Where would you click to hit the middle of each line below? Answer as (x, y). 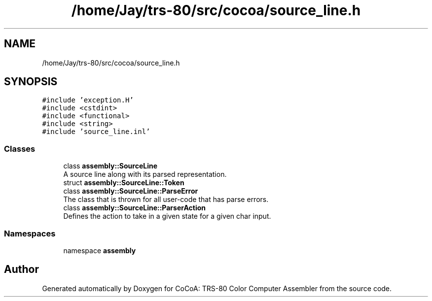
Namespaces (30, 233)
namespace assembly (100, 250)
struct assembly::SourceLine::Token (124, 183)
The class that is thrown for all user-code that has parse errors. (166, 200)
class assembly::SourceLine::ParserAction (134, 208)
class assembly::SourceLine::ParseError (131, 191)
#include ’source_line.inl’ (96, 132)
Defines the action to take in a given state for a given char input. (167, 216)
